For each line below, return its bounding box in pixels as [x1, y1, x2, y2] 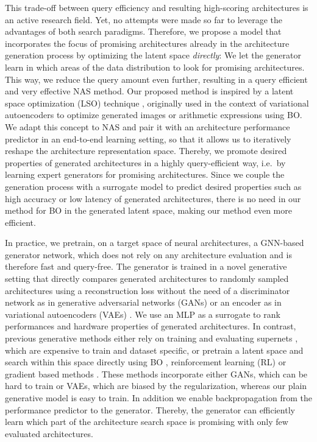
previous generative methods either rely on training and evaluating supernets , [5, 332, 298, 345]
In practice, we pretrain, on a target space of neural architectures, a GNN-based [5, 236, 304, 249]
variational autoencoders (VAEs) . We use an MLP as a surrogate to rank [5, 307, 280, 320]
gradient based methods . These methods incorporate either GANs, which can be [5, 367, 308, 380]
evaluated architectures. [5, 427, 93, 440]
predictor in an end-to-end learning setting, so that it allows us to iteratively [5, 132, 291, 145]
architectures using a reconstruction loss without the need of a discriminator [5, 284, 290, 296]
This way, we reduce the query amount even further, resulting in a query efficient [5, 72, 308, 85]
